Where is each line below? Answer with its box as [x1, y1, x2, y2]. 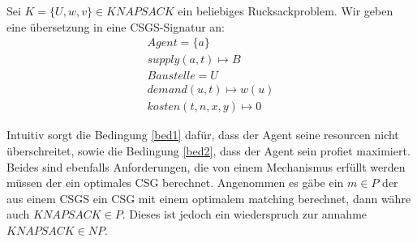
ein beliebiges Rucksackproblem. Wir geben [178, 2, 393, 19]
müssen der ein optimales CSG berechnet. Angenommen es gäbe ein [6, 174, 344, 191]
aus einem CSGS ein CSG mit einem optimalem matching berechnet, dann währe [6, 189, 411, 206]
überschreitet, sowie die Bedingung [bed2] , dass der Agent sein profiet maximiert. [6, 142, 411, 159]
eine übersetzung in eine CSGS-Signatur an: [6, 18, 226, 35]
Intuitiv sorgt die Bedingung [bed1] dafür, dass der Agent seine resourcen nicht [6, 126, 399, 143]
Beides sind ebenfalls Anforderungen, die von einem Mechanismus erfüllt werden [6, 158, 406, 175]
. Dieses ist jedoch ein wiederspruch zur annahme [122, 206, 368, 223]
